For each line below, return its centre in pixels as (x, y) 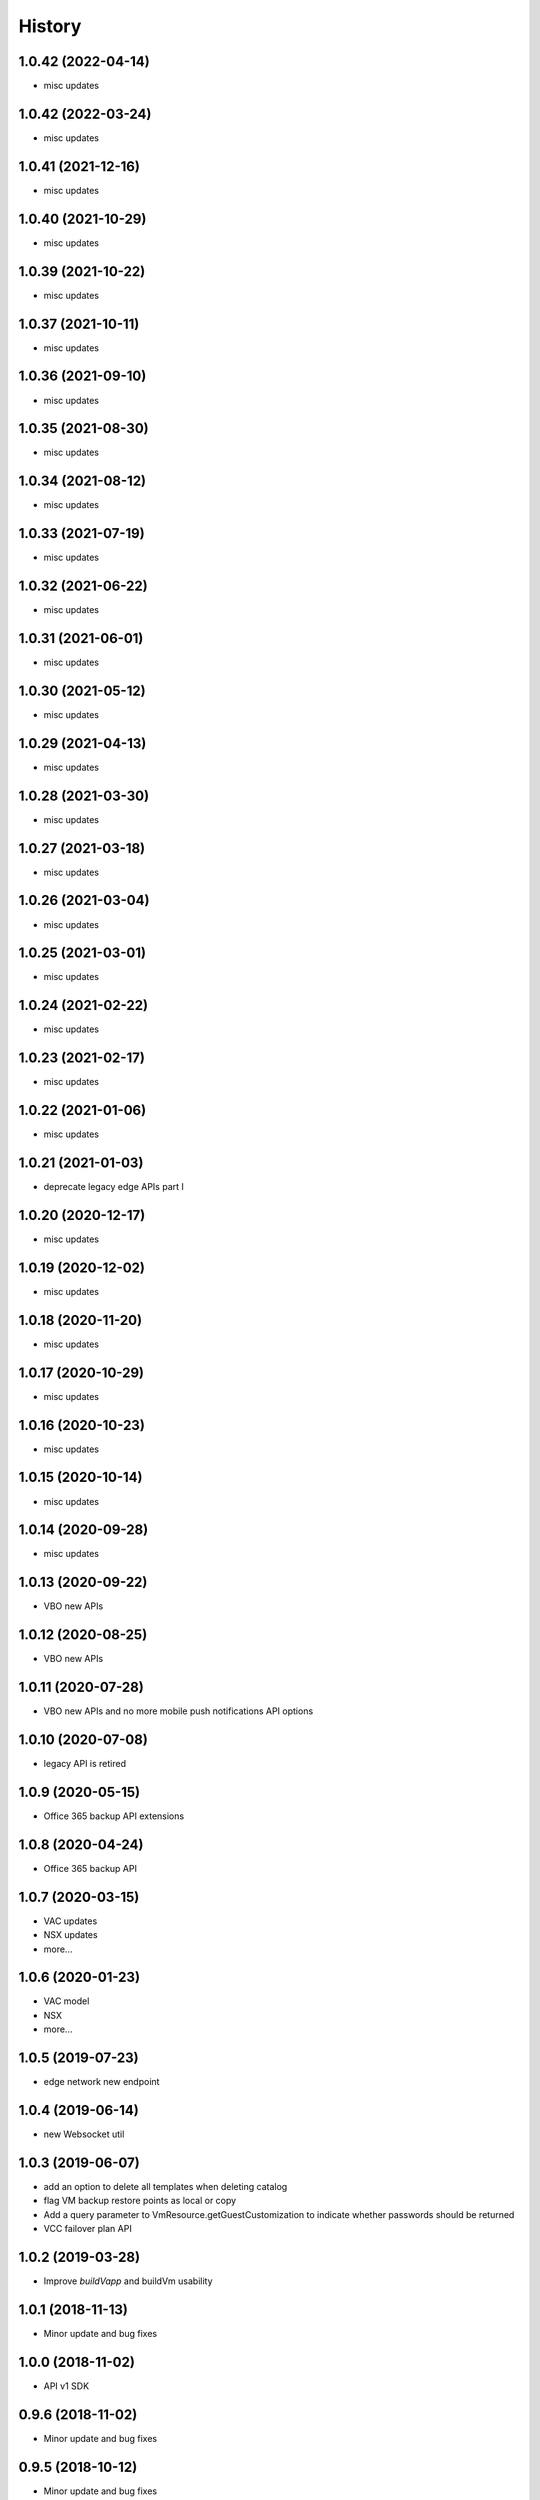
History (50, 26)
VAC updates (70, 1921)
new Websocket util (84, 2134)
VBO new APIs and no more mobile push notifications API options (178, 1711)
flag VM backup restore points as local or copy (140, 2201)
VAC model (66, 2001)
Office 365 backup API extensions (114, 1816)
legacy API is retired (85, 1764)
